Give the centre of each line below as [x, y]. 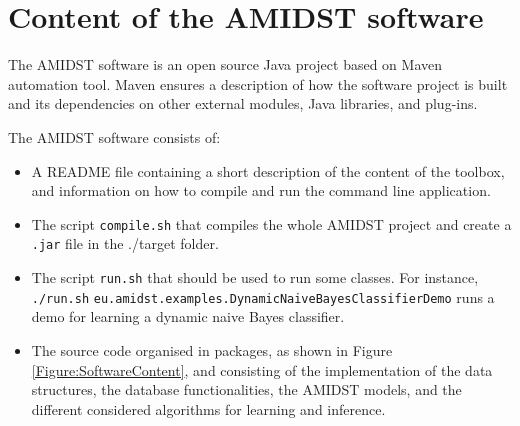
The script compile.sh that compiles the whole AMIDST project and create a [271, 223]
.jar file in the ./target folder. [125, 243]
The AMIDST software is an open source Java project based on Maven [225, 64]
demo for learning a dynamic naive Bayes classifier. [188, 316]
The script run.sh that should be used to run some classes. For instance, [255, 277]
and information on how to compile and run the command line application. [261, 190]
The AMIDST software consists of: [114, 136]
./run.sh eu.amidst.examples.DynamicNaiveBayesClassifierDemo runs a [263, 296]
